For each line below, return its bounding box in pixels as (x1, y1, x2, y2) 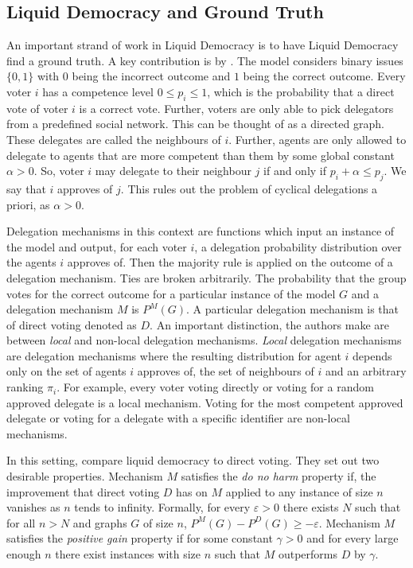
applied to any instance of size (225, 483, 373, 500)
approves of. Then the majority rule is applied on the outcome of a (67, 254, 393, 270)
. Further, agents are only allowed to (228, 130, 407, 147)
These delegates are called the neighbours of (6, 130, 221, 147)
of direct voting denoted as (6, 316, 137, 333)
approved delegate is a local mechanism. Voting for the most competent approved (6, 394, 403, 410)
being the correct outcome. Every (243, 68, 406, 84)
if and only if (263, 162, 327, 179)
